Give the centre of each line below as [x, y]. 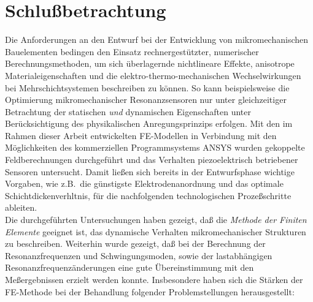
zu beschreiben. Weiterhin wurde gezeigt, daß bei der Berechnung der [135, 243]
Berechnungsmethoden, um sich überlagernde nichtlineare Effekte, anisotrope [150, 63]
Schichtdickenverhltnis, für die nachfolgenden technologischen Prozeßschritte [148, 195]
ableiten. [21, 207]
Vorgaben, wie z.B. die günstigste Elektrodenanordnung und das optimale [144, 183]
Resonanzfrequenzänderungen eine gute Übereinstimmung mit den [129, 267]
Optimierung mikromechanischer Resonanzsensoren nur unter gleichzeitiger [146, 100]
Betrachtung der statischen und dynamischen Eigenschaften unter [128, 111]
